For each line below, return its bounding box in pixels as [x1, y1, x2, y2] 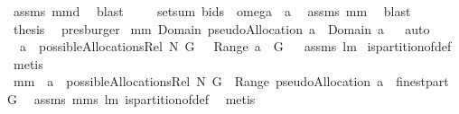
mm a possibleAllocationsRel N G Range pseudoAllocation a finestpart [13, 72, 449, 91]
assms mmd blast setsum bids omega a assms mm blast [13, 2, 411, 20]
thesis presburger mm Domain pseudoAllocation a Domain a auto [13, 19, 430, 38]
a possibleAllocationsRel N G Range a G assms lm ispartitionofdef [19, 37, 452, 56]
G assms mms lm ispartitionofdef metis [7, 89, 256, 108]
